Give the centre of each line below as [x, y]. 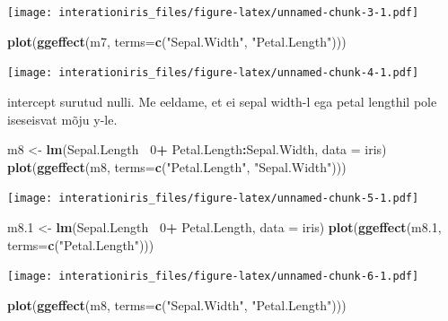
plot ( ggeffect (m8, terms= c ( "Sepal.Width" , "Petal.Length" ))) [177, 304]
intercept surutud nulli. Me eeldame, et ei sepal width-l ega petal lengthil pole [222, 101]
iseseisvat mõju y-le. [62, 119]
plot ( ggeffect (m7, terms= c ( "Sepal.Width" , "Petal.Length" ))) [177, 41]
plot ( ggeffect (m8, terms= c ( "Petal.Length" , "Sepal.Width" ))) [177, 166]
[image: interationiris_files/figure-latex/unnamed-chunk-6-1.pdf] [213, 277]
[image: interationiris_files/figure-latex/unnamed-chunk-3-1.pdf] [213, 13]
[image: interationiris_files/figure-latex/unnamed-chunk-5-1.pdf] [213, 199]
